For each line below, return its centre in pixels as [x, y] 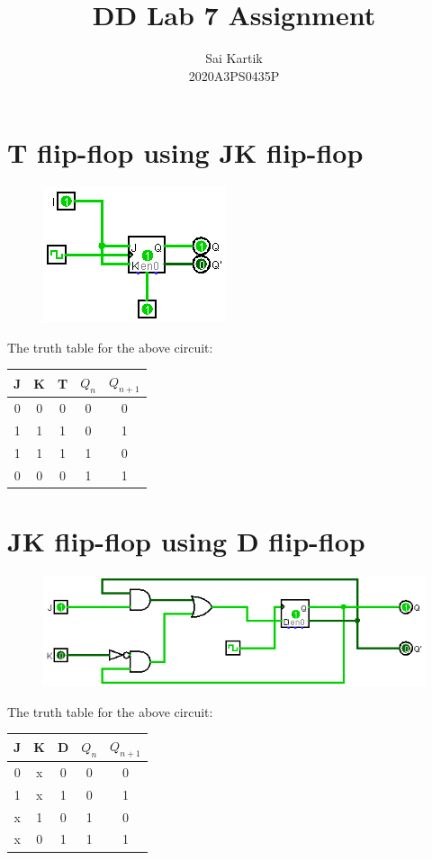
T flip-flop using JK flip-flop [185, 152]
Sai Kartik [234, 58]
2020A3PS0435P [234, 75]
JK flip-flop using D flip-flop [186, 540]
